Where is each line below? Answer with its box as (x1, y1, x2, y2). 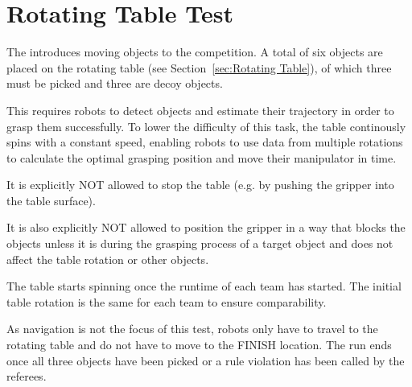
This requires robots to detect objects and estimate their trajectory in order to (6, 101, 394, 118)
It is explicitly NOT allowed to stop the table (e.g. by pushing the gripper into (6, 176, 394, 193)
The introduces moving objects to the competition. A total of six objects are (6, 43, 383, 60)
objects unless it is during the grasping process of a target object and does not (6, 235, 393, 252)
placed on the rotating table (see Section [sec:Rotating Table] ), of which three (6, 59, 392, 76)
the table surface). (6, 191, 96, 208)
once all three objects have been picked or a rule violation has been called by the (6, 352, 405, 368)
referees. (6, 368, 47, 385)
